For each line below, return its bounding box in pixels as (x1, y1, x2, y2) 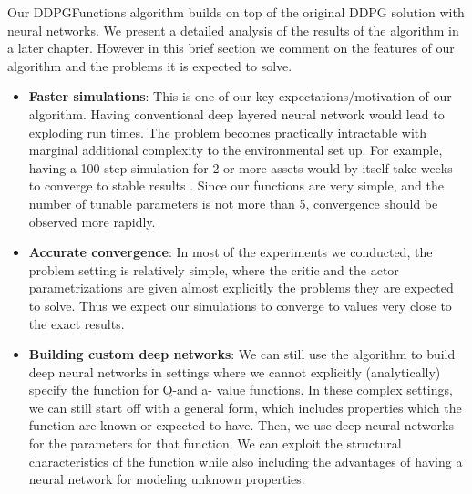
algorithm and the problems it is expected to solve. (7, 56, 292, 75)
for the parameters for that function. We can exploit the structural (28, 434, 402, 453)
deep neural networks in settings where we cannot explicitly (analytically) (28, 362, 441, 381)
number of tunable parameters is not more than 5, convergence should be (28, 193, 438, 212)
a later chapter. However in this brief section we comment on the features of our (7, 38, 455, 57)
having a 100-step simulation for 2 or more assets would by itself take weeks (28, 158, 453, 177)
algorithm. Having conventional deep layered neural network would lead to (28, 104, 445, 123)
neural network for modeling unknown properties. (28, 469, 305, 489)
